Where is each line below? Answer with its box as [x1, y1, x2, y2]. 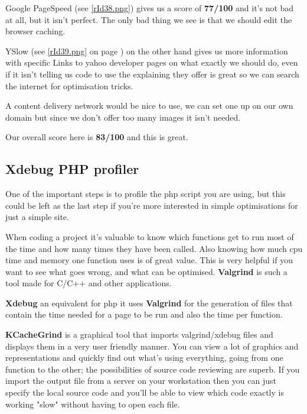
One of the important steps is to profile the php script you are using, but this [5, 187, 286, 200]
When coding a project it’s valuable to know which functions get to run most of [5, 230, 294, 242]
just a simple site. [5, 211, 69, 223]
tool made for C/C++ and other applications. [5, 277, 172, 289]
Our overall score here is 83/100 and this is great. [5, 131, 188, 143]
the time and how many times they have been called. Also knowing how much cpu [5, 242, 303, 254]
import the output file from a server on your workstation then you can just [5, 374, 276, 387]
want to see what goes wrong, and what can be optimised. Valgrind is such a [5, 265, 288, 277]
